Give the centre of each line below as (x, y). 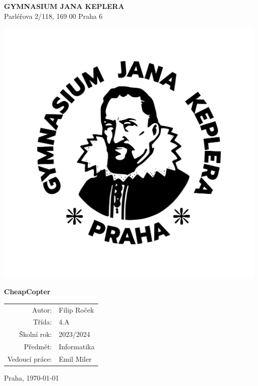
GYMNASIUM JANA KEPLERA (64, 6)
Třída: (42, 322)
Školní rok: (35, 334)
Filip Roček (76, 309)
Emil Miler (75, 359)
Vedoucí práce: (30, 359)
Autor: (42, 309)
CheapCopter (27, 291)
